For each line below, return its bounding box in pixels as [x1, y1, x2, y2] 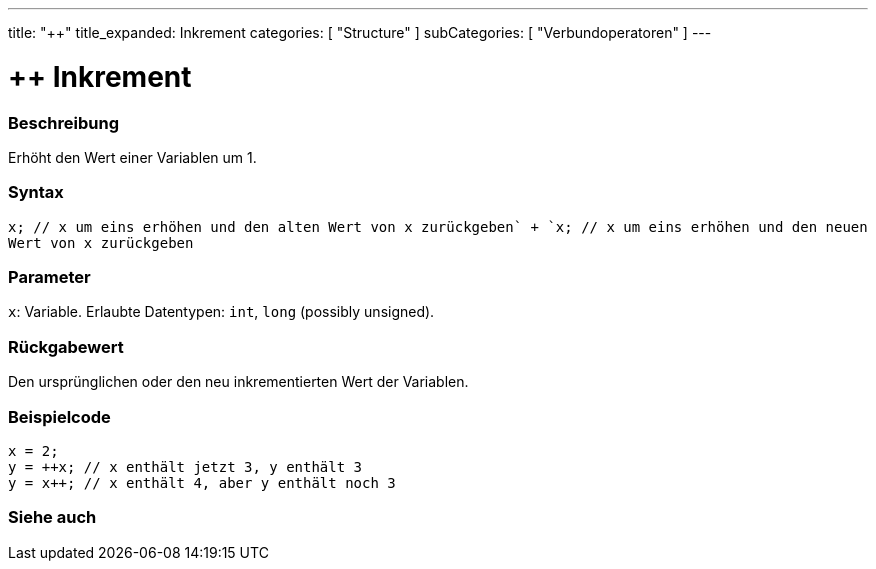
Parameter [8, 267, 91, 287]
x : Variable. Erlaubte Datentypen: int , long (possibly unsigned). [8, 303, 435, 321]
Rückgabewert [8, 336, 124, 357]
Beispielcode [8, 406, 111, 427]
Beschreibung [8, 112, 120, 133]
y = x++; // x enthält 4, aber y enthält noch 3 [8, 474, 396, 491]
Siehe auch [8, 507, 97, 528]
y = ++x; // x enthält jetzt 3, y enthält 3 [8, 458, 363, 475]
